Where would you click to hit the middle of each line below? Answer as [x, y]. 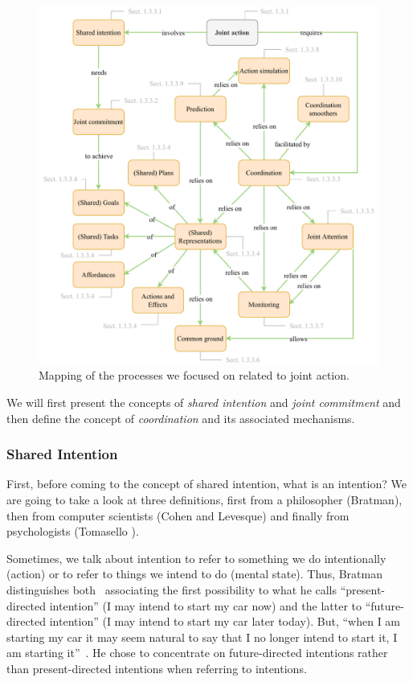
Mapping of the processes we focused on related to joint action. [194, 375]
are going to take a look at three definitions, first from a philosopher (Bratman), [204, 500]
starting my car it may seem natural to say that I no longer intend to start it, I [202, 637]
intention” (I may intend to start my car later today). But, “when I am [225, 621]
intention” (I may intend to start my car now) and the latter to [205, 605]
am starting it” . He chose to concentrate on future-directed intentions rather [197, 653]
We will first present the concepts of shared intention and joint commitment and [204, 403]
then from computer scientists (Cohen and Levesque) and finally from [178, 515]
